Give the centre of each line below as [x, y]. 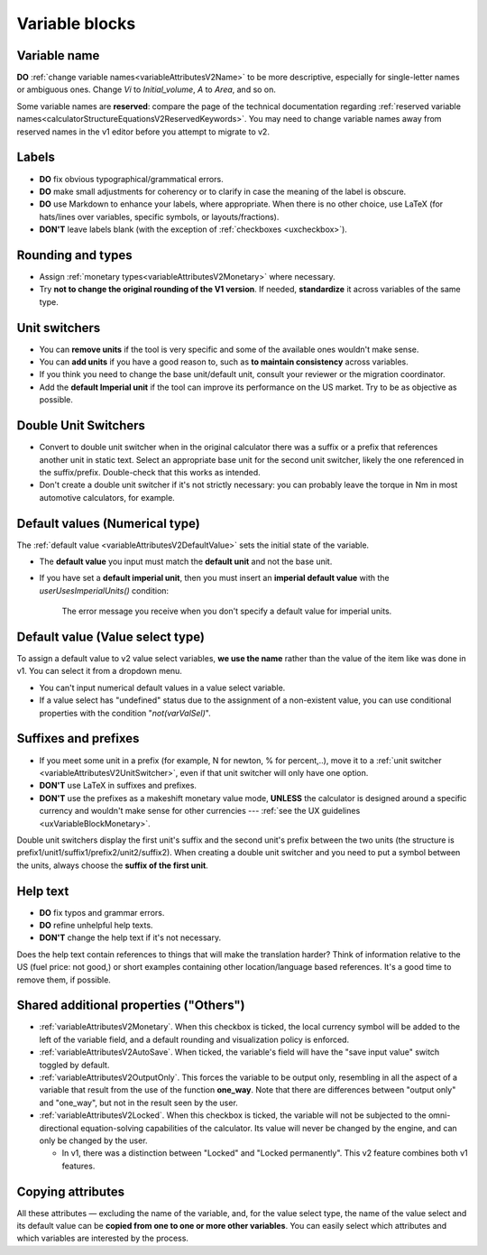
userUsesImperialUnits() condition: [104, 590]
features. [78, 1166]
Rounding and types [74, 255]
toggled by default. [74, 1065]
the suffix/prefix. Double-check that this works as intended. [150, 472]
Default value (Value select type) [110, 637]
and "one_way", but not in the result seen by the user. [138, 1103]
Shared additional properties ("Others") [131, 1006]
